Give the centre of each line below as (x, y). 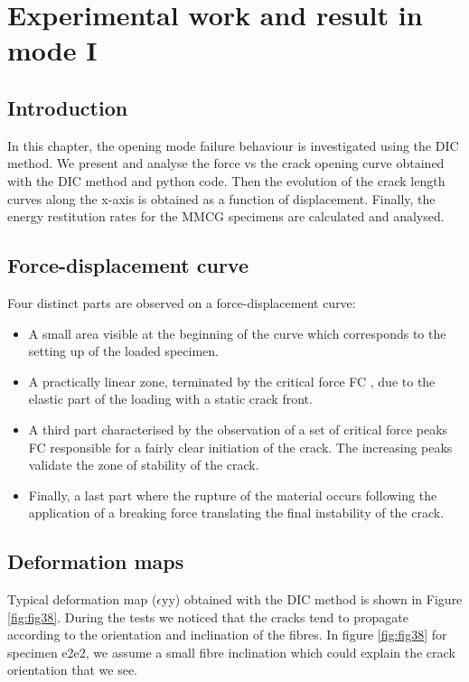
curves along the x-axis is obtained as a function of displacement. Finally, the (221, 198)
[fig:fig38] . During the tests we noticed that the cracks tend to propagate (208, 617)
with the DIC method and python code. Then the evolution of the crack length (226, 180)
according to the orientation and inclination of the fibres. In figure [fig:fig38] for (227, 635)
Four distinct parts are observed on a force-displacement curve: (182, 302)
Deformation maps (96, 561)
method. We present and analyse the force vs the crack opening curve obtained (226, 163)
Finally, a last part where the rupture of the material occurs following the (233, 495)
